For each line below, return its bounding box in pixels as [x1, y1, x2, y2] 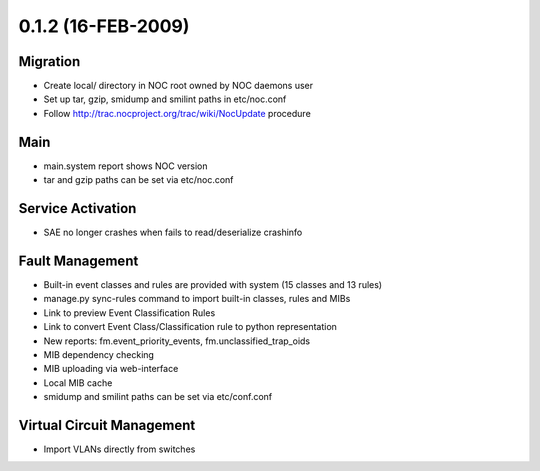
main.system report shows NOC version [43, 160, 208, 172]
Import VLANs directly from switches [43, 443, 196, 455]
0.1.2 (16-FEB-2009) [18, 15, 190, 37]
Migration [18, 53, 81, 70]
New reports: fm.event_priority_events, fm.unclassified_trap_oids [43, 335, 310, 347]
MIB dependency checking [43, 348, 155, 360]
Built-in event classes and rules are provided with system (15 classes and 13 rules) [43, 278, 383, 290]
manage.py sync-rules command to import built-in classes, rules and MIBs [43, 293, 351, 305]
